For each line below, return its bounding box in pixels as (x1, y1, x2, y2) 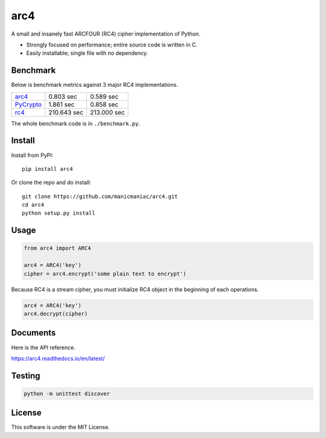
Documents (11, 328, 56, 338)
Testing (11, 370, 40, 381)
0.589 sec (90, 92, 119, 101)
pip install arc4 (22, 165, 73, 172)
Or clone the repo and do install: (11, 179, 92, 186)
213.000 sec (90, 108, 125, 116)
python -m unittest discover (24, 390, 110, 397)
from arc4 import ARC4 (24, 245, 91, 252)
